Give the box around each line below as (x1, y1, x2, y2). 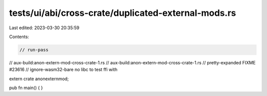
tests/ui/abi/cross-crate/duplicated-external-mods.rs (9, 7, 236, 18)
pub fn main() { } (9, 85, 43, 91)
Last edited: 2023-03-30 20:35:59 (9, 25, 80, 31)
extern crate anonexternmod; (9, 76, 69, 82)
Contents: (9, 34, 29, 40)
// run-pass (19, 47, 49, 52)
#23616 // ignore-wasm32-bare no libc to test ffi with (9, 67, 118, 73)
